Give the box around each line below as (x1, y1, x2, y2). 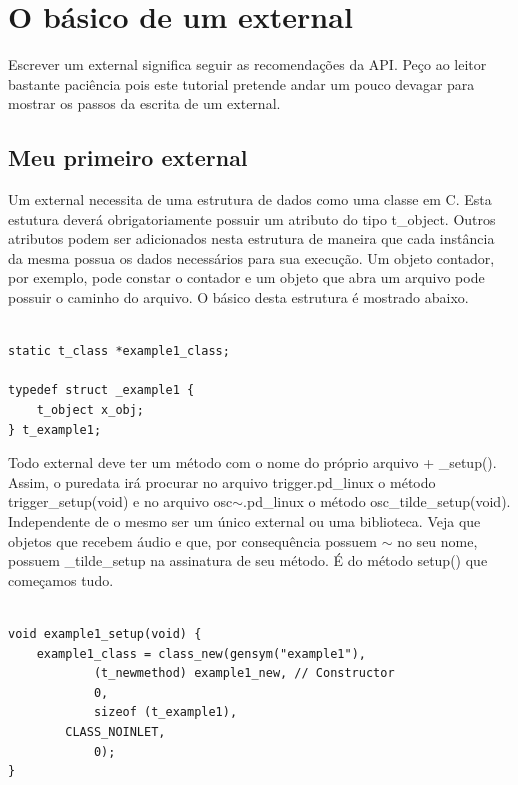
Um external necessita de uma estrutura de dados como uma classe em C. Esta (8, 189, 492, 210)
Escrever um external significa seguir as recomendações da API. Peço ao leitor (8, 54, 487, 75)
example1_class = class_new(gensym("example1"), (36, 646, 366, 661)
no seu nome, (397, 530, 478, 551)
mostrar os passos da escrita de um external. (8, 93, 281, 114)
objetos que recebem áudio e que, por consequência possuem (8, 530, 378, 551)
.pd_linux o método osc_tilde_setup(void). (243, 491, 511, 512)
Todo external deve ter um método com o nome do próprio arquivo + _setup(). (8, 452, 497, 473)
